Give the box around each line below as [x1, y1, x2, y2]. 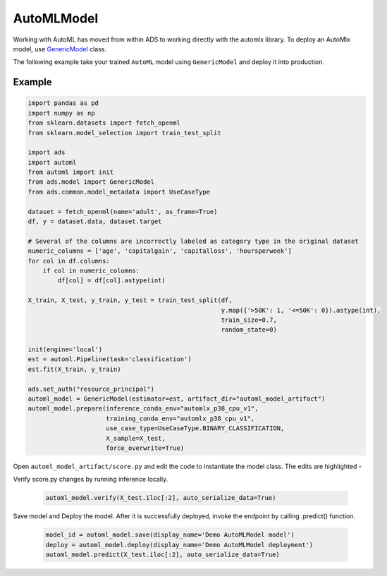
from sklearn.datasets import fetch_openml [27, 119, 181, 127]
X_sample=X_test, [106, 434, 166, 442]
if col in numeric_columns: [42, 266, 140, 275]
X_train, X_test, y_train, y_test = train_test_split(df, [27, 296, 233, 304]
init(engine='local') [27, 346, 103, 353]
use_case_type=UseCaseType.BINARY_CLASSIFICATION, [106, 425, 285, 432]
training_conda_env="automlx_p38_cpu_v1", [106, 414, 255, 422]
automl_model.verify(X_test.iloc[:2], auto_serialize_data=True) [45, 494, 276, 502]
